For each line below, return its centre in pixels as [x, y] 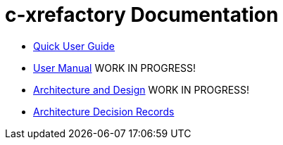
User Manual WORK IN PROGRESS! [115, 68]
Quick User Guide [74, 46]
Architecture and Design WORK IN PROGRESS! [141, 89]
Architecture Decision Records [104, 111]
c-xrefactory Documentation [142, 15]
